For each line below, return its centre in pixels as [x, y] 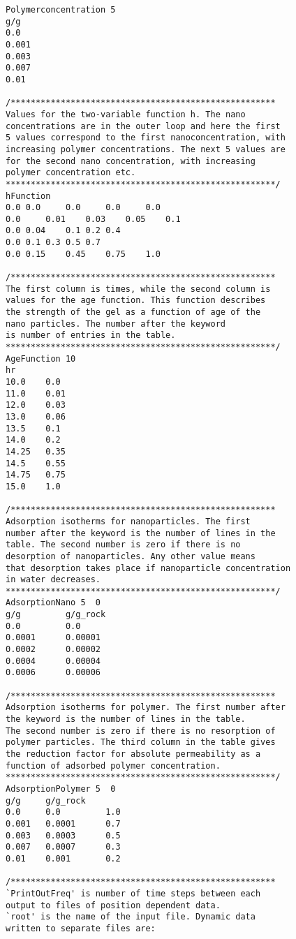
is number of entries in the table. [91, 335]
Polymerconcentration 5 [61, 10]
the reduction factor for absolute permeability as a [133, 754]
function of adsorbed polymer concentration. [113, 766]
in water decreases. [53, 580]
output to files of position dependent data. [113, 905]
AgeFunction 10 [41, 358]
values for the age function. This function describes [136, 301]
